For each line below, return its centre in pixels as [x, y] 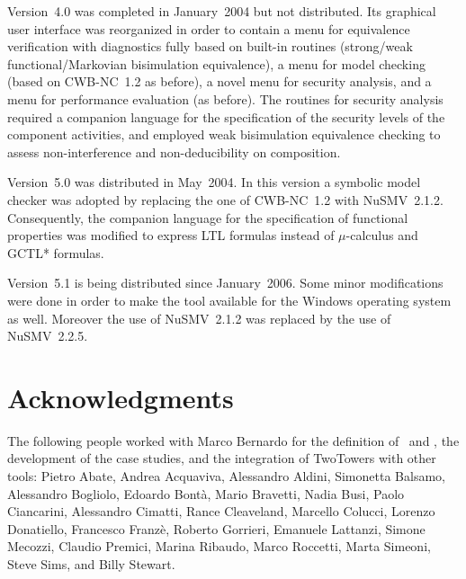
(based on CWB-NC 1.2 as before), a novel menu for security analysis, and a [220, 81]
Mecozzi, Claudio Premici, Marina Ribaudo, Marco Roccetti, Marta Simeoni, [219, 546]
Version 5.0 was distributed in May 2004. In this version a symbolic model [214, 182]
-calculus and [382, 235]
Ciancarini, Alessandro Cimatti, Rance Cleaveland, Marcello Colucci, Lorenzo [221, 511]
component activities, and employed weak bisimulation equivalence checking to [224, 134]
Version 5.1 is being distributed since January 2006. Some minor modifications [225, 283]
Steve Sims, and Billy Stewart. [91, 563]
